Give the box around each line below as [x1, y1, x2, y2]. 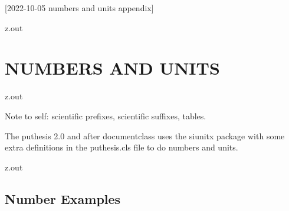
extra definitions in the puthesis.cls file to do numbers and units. [5, 141, 238, 153]
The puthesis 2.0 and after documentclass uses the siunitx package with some [5, 129, 285, 142]
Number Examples [5, 189, 121, 207]
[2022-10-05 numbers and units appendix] [5, 2, 154, 14]
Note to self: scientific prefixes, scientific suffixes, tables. [5, 109, 206, 122]
